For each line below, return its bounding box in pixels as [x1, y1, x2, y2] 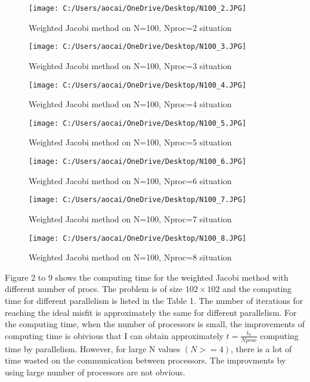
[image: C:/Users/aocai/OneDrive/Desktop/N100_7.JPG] [29, 195, 247, 204]
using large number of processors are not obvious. [5, 365, 185, 378]
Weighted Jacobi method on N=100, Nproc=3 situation [29, 59, 232, 72]
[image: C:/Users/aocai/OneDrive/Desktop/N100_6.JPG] [29, 157, 247, 166]
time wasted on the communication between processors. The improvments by [5, 354, 286, 367]
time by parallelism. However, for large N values [5, 342, 181, 355]
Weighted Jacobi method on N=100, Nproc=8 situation [29, 251, 232, 263]
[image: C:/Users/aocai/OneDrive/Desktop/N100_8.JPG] [29, 234, 247, 243]
